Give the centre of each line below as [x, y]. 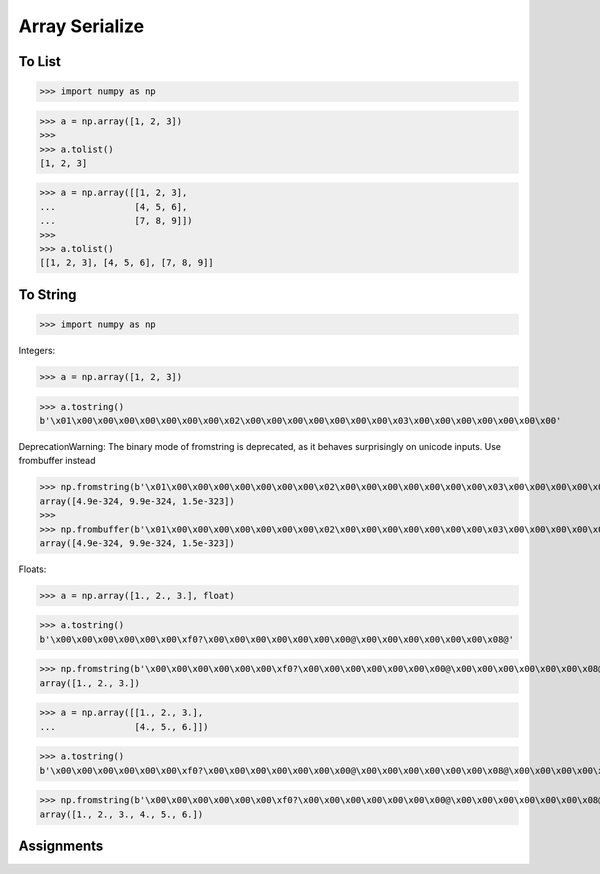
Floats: [32, 569]
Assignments [61, 846]
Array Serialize [81, 26]
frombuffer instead [57, 461]
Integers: [37, 351]
